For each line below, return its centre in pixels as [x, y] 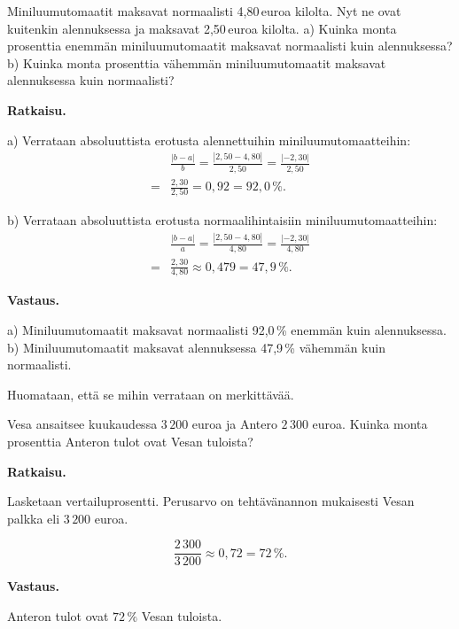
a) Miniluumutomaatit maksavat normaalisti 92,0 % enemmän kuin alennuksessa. [227, 330]
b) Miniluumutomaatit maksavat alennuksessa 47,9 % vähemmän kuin [196, 347]
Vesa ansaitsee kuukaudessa [82, 424]
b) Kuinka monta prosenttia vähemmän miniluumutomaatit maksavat [197, 62]
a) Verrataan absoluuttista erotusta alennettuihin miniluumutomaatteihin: [209, 140]
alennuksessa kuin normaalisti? [91, 80]
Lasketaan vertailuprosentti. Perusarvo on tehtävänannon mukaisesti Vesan [211, 501]
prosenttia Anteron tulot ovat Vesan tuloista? [130, 441]
